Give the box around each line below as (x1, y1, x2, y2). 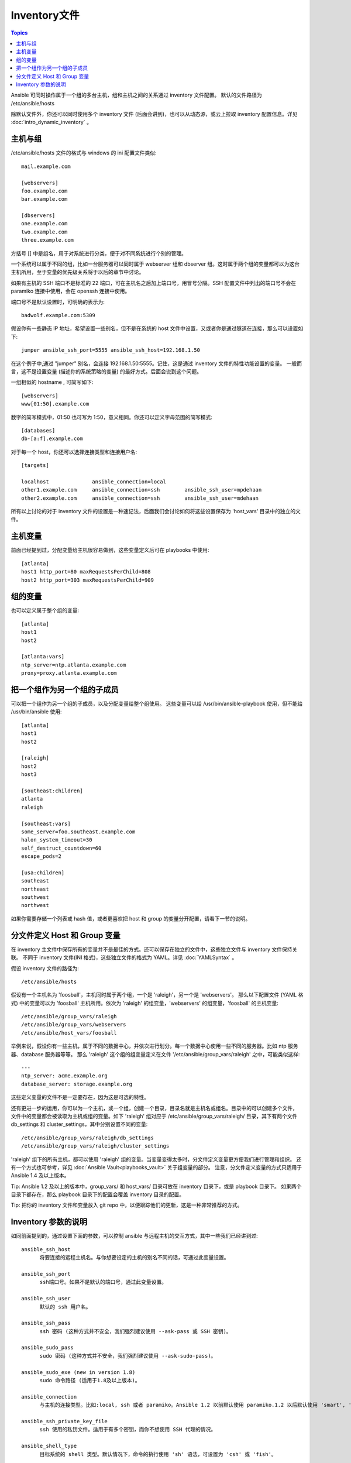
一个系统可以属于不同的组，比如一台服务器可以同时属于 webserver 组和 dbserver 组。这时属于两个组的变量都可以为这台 (11, 260, 300, 267)
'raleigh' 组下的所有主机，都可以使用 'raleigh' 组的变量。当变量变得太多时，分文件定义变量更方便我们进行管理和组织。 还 (11, 1156, 302, 1163)
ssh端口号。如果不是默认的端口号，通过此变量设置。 (39, 1279, 167, 1286)
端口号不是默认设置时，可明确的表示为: (11, 298, 105, 305)
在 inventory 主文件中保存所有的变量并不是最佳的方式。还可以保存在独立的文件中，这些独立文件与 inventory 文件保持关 (11, 946, 298, 953)
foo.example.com (21, 187, 68, 194)
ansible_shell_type (21, 1443, 77, 1450)
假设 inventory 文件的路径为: (11, 964, 79, 971)
